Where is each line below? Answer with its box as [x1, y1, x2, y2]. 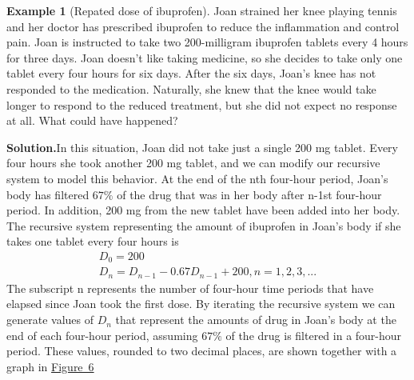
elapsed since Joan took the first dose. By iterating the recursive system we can [6, 295, 396, 312]
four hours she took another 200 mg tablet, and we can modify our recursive [6, 154, 380, 171]
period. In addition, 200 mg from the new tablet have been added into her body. [6, 202, 400, 218]
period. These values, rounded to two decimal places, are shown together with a [6, 342, 397, 359]
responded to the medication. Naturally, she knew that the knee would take [6, 80, 376, 97]
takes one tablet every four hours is [6, 233, 179, 250]
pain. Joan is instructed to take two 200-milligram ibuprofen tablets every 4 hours [6, 34, 408, 50]
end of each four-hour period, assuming [6, 326, 198, 343]
